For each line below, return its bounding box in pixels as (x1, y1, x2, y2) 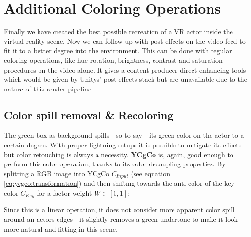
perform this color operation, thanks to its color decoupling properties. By (4, 159, 226, 169)
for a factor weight (37, 187, 92, 198)
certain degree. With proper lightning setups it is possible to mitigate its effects (4, 140, 242, 150)
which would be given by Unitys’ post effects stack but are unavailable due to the (4, 74, 247, 84)
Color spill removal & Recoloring (4, 107, 174, 122)
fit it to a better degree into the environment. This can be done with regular (4, 45, 232, 55)
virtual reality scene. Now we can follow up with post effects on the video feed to (4, 36, 246, 46)
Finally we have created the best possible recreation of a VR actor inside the (4, 26, 233, 36)
